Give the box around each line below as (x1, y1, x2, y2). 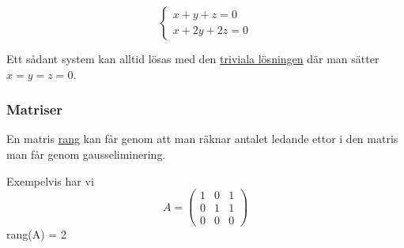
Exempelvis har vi (6, 172, 94, 189)
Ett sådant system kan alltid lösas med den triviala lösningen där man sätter (6, 51, 379, 66)
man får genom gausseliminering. (6, 146, 166, 162)
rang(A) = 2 (6, 226, 66, 242)
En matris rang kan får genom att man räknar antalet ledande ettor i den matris (6, 130, 398, 147)
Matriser (6, 100, 63, 119)
